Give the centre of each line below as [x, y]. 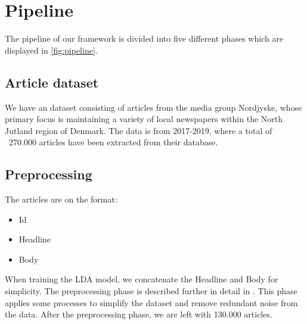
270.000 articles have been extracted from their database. [113, 142]
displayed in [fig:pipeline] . [51, 50]
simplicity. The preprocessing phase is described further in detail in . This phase [151, 291]
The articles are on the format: [61, 199]
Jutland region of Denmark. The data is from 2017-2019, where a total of [139, 130]
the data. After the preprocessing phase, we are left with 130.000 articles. [139, 314]
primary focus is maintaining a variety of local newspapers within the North [144, 119]
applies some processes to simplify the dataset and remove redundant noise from [151, 302]
